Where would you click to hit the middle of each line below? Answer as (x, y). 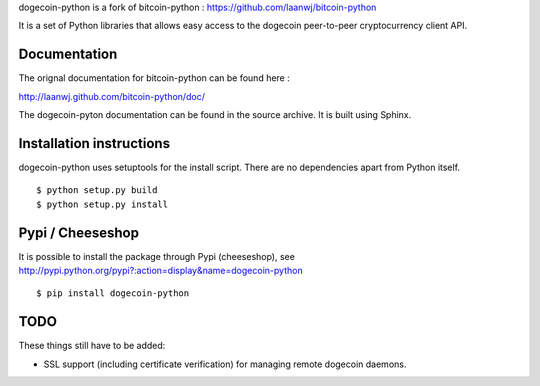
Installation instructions (94, 143)
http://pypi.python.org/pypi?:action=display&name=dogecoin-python (161, 271)
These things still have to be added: (92, 346)
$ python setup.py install (102, 204)
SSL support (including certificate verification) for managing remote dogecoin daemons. (225, 364)
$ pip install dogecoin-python (113, 293)
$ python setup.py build (97, 190)
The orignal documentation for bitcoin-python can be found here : (154, 78)
